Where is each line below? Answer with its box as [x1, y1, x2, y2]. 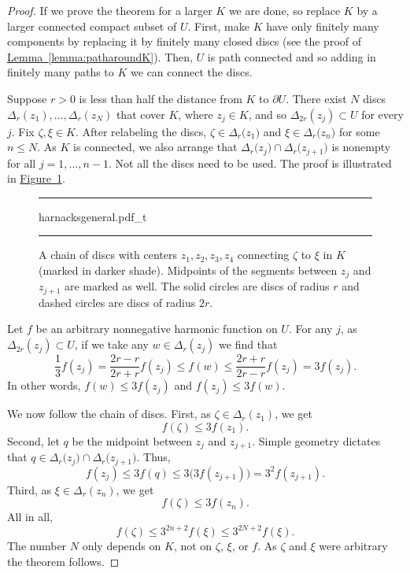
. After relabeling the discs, [75, 123, 207, 139]
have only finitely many [266, 17, 379, 34]
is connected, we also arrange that [73, 139, 238, 155]
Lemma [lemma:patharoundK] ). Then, [7, 48, 193, 65]
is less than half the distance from [79, 90, 242, 106]
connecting [237, 246, 290, 263]
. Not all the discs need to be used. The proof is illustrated [109, 154, 392, 171]
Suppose [7, 90, 47, 106]
